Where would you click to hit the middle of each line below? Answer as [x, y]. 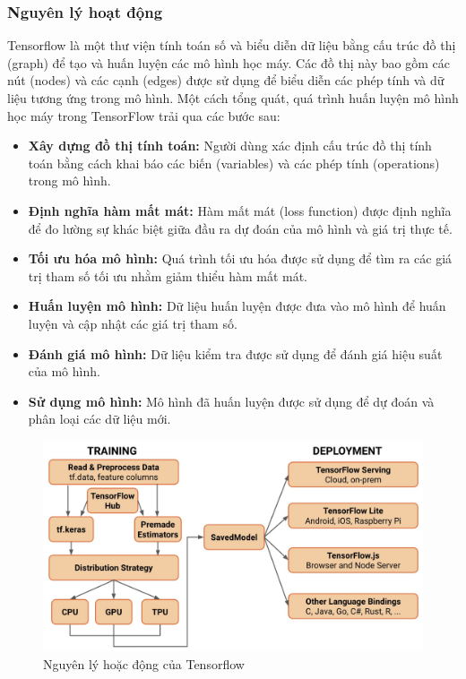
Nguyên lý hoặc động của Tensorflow [144, 663]
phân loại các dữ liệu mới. [99, 419]
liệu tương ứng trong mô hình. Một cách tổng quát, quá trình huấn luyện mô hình [233, 98]
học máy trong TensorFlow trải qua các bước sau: [144, 115]
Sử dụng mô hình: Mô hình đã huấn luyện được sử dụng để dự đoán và [231, 401]
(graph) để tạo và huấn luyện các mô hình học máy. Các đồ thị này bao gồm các [229, 62]
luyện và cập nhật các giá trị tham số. [133, 323]
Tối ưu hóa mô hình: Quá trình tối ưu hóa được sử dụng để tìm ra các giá [240, 258]
